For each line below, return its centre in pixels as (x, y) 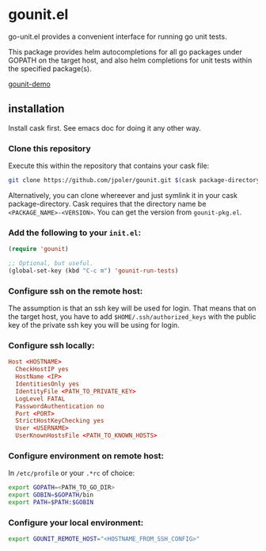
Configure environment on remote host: (86, 455)
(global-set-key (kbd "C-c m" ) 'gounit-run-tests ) (93, 271)
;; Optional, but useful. (51, 264)
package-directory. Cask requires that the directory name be (107, 203)
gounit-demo (30, 84)
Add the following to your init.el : (74, 233)
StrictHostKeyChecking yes (60, 421)
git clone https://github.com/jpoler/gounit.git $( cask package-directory (134, 180)
